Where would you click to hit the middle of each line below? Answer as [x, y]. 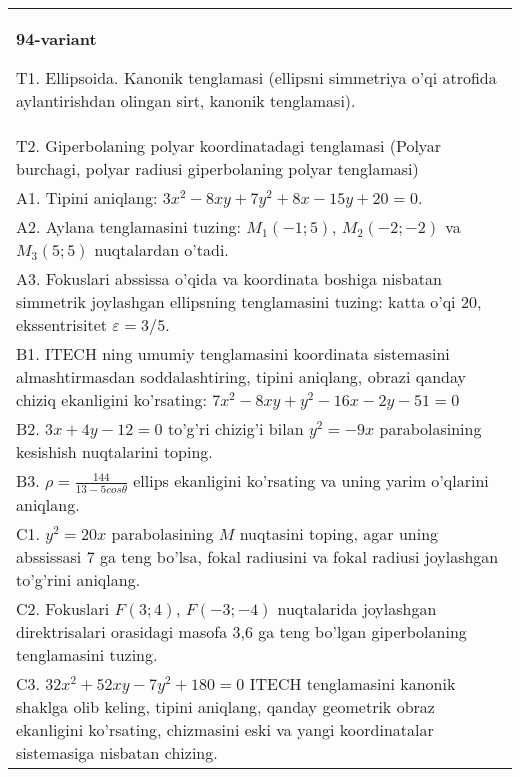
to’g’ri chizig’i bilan [235, 428]
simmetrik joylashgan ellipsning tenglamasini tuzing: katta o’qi [236, 301]
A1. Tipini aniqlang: [87, 197]
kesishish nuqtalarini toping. [114, 451]
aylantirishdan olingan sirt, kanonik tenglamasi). [186, 100]
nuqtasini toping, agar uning [339, 533]
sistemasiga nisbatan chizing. [117, 752]
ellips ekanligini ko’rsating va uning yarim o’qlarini [311, 480]
